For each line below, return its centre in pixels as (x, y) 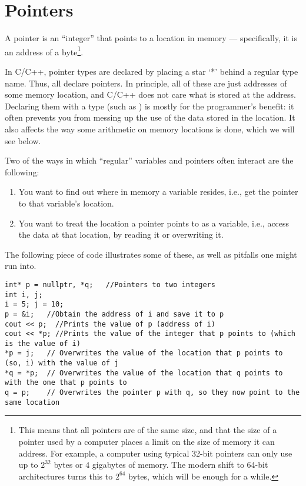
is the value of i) (43, 343)
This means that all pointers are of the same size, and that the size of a (148, 430)
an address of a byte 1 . (44, 51)
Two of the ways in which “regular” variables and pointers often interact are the (149, 160)
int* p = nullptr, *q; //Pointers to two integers (110, 284)
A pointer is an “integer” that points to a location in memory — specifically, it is (151, 38)
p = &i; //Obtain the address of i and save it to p (114, 314)
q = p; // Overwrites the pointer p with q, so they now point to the (152, 393)
